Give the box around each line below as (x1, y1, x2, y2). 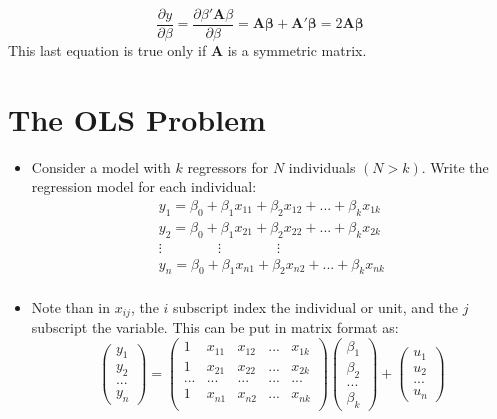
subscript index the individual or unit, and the (173, 296, 459, 317)
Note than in (31, 296, 110, 317)
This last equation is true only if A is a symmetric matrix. (8, 40, 367, 61)
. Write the (421, 156, 489, 177)
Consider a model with (31, 156, 171, 177)
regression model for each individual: (31, 176, 257, 197)
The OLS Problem (8, 98, 266, 139)
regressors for (187, 156, 269, 177)
